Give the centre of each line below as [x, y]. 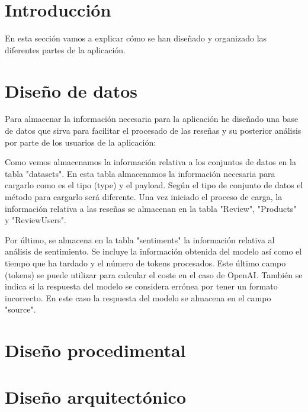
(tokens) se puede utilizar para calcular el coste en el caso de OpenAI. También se [154, 274]
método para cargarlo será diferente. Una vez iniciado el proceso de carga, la [144, 197]
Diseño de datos [71, 90]
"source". [20, 309]
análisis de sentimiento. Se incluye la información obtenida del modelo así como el [153, 251]
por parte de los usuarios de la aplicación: [81, 142]
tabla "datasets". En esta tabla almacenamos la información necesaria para [140, 173]
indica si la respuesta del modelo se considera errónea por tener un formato [141, 286]
